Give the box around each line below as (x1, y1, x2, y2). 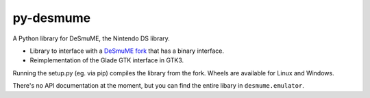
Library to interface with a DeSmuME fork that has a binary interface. (29, 47, 224, 55)
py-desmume (12, 10, 91, 25)
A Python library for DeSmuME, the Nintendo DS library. (12, 34, 171, 42)
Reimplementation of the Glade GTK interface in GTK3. (29, 56, 184, 64)
